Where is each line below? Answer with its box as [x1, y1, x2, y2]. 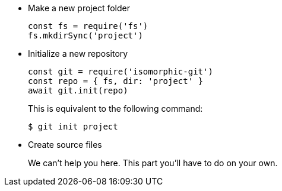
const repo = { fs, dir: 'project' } [28, 76, 204, 86]
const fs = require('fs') [28, 21, 148, 31]
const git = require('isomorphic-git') [28, 67, 213, 76]
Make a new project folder [28, 3, 130, 13]
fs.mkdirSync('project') [28, 31, 143, 40]
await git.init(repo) [28, 86, 128, 95]
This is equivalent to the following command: [28, 103, 203, 114]
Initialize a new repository [28, 48, 128, 59]
